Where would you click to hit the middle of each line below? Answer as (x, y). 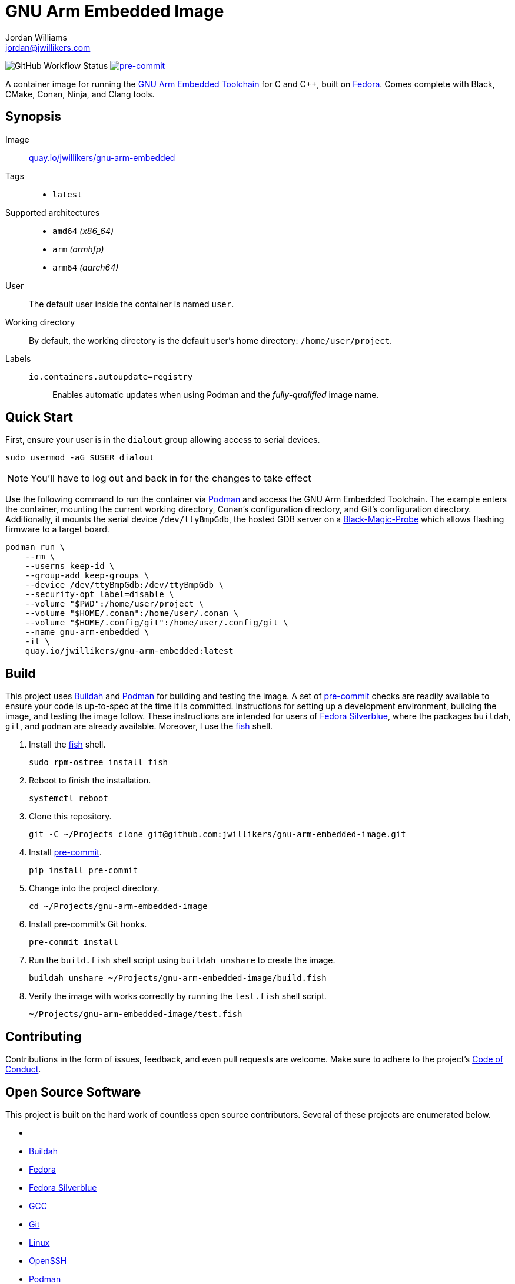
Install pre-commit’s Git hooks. (88, 924)
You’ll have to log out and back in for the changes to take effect (171, 478)
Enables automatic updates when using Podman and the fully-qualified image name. (216, 394)
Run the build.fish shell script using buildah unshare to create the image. (182, 960)
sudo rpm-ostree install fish (99, 763)
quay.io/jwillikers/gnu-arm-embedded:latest (129, 651)
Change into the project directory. (94, 888)
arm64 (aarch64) (86, 267)
